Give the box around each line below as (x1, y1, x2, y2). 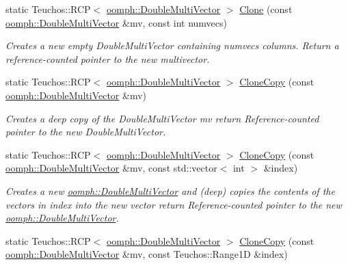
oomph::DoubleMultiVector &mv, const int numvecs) (5, 15, 227, 29)
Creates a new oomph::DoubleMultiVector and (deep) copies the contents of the (5, 183, 335, 198)
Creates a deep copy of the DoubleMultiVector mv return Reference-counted (5, 111, 319, 125)
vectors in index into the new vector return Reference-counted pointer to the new (5, 197, 342, 211)
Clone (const (239, 2, 293, 16)
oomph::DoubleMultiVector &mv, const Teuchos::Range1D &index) (5, 247, 288, 261)
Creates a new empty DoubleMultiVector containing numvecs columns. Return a (5, 38, 339, 53)
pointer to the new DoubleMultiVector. (5, 124, 166, 139)
